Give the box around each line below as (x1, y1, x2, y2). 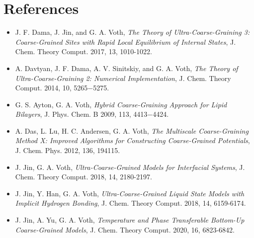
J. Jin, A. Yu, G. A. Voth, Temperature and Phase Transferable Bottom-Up (15, 215, 245, 225)
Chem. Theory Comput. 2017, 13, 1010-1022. (15, 46, 152, 57)
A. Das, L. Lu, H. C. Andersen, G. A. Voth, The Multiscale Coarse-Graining (15, 125, 249, 136)
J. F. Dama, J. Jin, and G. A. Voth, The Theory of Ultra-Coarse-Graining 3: (15, 27, 250, 37)
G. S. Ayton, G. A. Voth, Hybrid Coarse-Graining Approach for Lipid (15, 99, 227, 109)
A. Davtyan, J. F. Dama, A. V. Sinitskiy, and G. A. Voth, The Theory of (15, 63, 238, 73)
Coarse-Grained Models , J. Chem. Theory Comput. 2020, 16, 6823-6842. (15, 224, 235, 235)
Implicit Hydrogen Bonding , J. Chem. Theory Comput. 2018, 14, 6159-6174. (15, 198, 246, 208)
